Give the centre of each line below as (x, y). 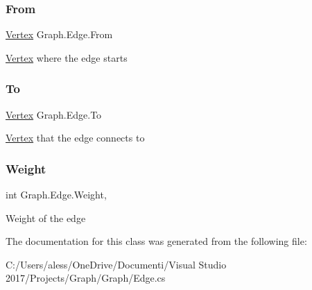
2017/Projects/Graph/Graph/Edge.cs (86, 278)
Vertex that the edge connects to (75, 138)
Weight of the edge (46, 217)
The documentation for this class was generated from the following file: (156, 241)
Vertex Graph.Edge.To (54, 114)
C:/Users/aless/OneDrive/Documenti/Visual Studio (116, 264)
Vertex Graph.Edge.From (59, 34)
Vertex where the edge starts (67, 57)
